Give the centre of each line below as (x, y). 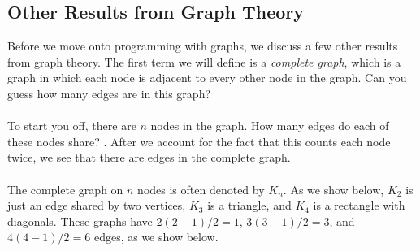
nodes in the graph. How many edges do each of (270, 125)
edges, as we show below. (156, 237)
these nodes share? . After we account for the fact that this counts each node (199, 141)
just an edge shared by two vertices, (97, 205)
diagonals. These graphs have (80, 221)
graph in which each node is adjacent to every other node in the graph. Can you (207, 78)
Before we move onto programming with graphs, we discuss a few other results (203, 46)
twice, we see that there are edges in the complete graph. (149, 157)
